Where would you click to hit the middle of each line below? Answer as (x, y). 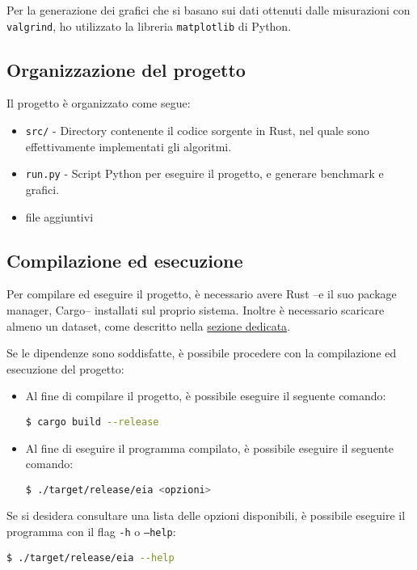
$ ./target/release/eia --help (91, 557)
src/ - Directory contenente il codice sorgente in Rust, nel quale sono (198, 131)
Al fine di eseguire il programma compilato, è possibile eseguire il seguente (209, 448)
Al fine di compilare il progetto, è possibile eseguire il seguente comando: (206, 396)
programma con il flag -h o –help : (91, 531)
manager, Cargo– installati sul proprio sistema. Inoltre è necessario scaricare (196, 309)
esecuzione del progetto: (65, 368)
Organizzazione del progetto (126, 69)
